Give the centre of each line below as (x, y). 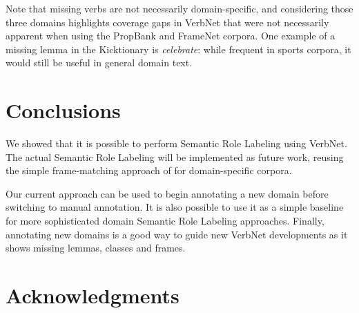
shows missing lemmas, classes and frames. (96, 248)
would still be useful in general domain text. (99, 63)
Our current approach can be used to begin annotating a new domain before (167, 193)
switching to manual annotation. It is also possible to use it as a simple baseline (175, 207)
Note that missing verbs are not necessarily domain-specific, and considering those (179, 8)
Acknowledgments (93, 295)
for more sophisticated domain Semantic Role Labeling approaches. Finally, (165, 221)
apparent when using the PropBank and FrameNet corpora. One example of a (171, 36)
